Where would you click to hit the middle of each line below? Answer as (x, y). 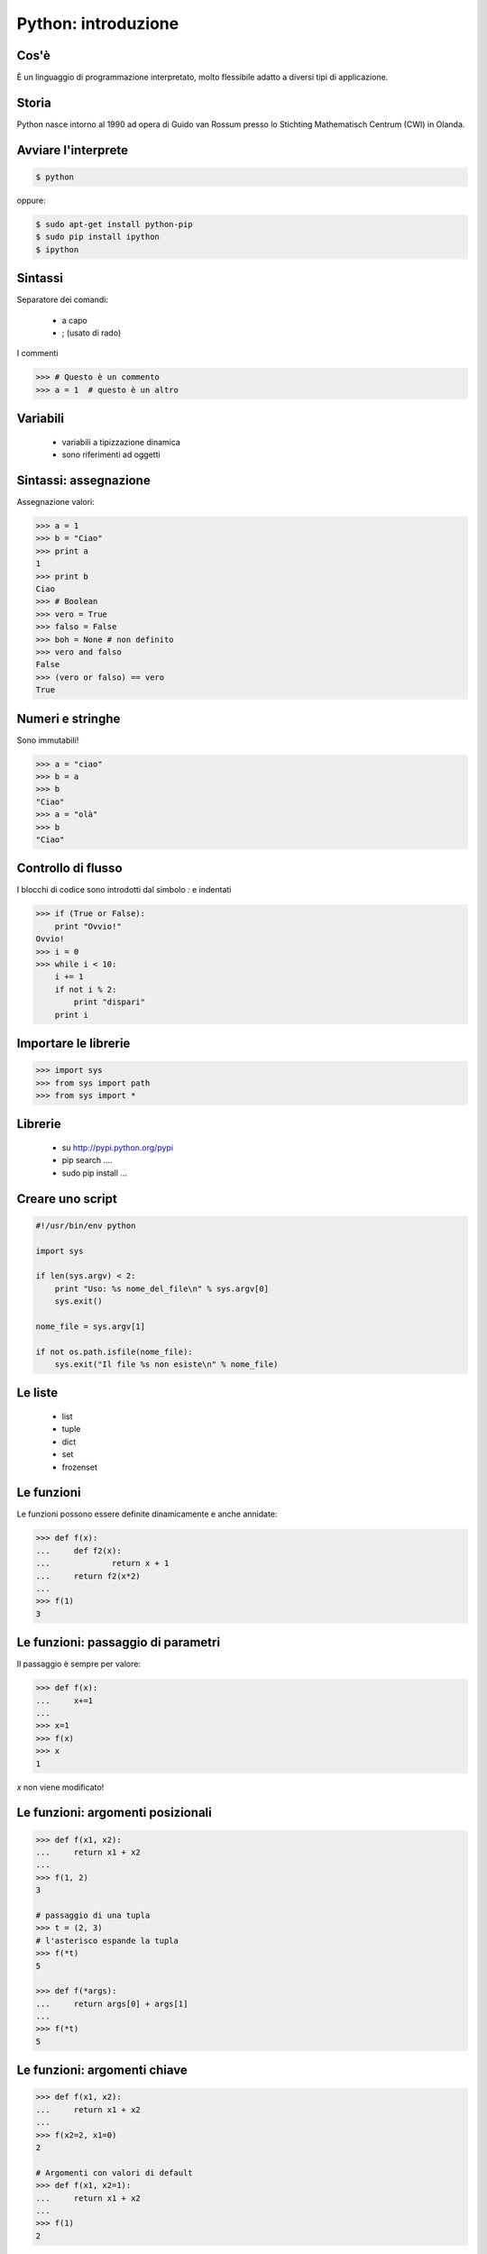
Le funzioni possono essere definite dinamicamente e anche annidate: (147, 1514)
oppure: (32, 200)
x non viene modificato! (60, 1787)
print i (72, 1015)
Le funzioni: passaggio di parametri (119, 1642)
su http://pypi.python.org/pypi (118, 1147)
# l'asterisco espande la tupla (107, 1940)
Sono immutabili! (48, 740)
